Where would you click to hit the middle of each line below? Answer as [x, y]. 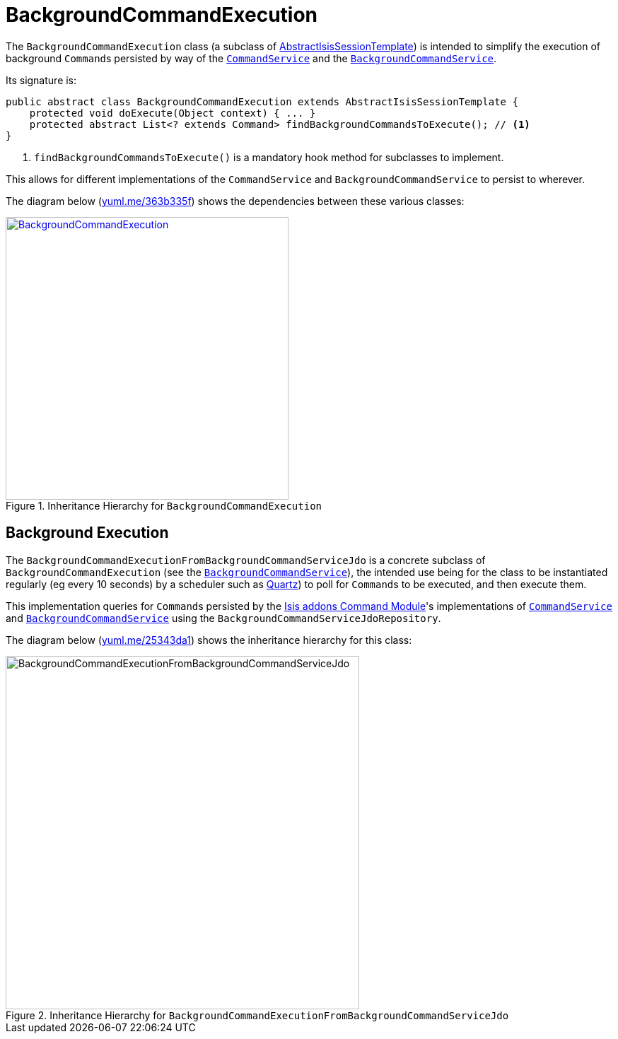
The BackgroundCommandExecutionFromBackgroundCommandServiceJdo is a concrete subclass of [246, 560]
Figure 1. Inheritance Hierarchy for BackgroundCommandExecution [164, 505]
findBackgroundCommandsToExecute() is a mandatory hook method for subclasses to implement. [269, 157]
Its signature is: [41, 80]
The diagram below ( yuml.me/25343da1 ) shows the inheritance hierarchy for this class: [209, 640]
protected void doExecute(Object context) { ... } [173, 113]
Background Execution [87, 533]
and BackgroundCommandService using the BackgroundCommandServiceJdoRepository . [223, 618]
